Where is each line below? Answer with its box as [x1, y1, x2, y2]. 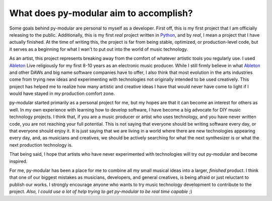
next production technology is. [9, 142, 73, 148]
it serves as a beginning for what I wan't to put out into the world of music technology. [9, 46, 188, 52]
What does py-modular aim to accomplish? [9, 8, 193, 19]
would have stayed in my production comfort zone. [9, 90, 115, 96]
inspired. [9, 158, 28, 164]
